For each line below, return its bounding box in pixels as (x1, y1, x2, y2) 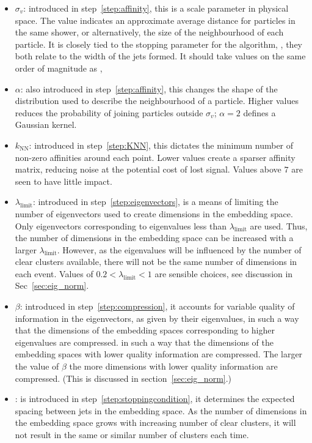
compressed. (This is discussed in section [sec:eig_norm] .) (15, 371, 232, 384)
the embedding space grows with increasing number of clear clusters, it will (15, 416, 296, 429)
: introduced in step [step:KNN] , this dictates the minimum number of (29, 138, 294, 151)
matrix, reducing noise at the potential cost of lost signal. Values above (15, 163, 281, 176)
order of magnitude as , (15, 61, 103, 74)
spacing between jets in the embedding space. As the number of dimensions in (15, 404, 307, 417)
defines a (243, 106, 276, 119)
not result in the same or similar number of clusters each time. (15, 428, 249, 441)
